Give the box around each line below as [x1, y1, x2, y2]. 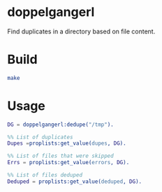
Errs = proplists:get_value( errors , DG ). [7, 159, 130, 166]
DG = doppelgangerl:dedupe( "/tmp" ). [7, 121, 114, 128]
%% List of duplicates [7, 134, 73, 141]
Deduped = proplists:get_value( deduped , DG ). [7, 178, 142, 185]
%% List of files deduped [7, 172, 82, 179]
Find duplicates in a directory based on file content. [7, 27, 156, 35]
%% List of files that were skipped [7, 152, 114, 160]
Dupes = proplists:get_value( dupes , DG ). [7, 140, 127, 147]
